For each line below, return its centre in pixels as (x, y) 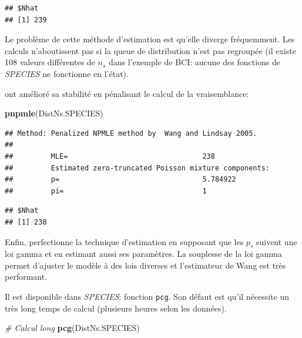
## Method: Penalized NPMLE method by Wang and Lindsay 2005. (131, 133)
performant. (26, 277)
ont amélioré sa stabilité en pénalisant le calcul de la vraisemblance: (127, 93)
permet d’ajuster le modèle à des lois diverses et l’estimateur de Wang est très (145, 265)
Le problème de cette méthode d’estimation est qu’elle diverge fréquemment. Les (150, 39)
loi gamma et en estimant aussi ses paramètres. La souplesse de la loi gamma (143, 254)
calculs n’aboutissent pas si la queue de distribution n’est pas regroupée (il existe (150, 50)
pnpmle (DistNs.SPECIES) (54, 113)
